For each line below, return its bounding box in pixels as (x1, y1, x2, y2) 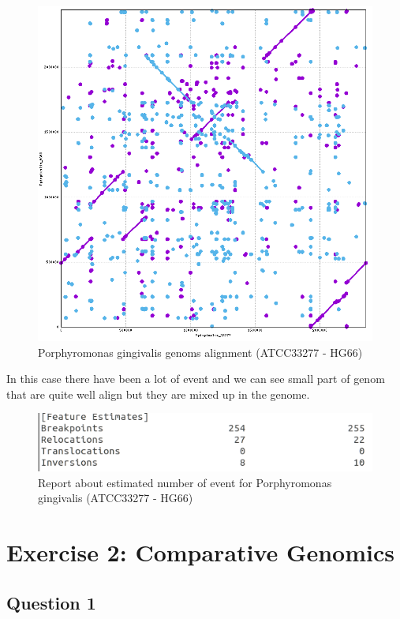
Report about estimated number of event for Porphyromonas (38, 474, 332, 490)
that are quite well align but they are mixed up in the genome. (6, 385, 310, 402)
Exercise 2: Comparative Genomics (6, 535, 394, 568)
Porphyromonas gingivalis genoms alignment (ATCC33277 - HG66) (38, 343, 363, 360)
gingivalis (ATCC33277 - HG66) (38, 490, 193, 506)
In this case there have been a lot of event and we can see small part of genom (6, 370, 385, 387)
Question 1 (6, 590, 96, 614)
